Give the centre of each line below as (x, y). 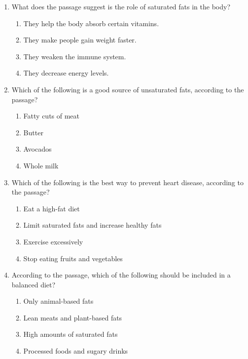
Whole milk (41, 165)
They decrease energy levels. (66, 73)
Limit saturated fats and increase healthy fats (92, 225)
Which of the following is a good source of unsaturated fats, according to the (128, 89)
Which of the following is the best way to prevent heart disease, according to (127, 182)
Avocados (37, 149)
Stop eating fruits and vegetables (73, 258)
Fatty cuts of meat (52, 116)
